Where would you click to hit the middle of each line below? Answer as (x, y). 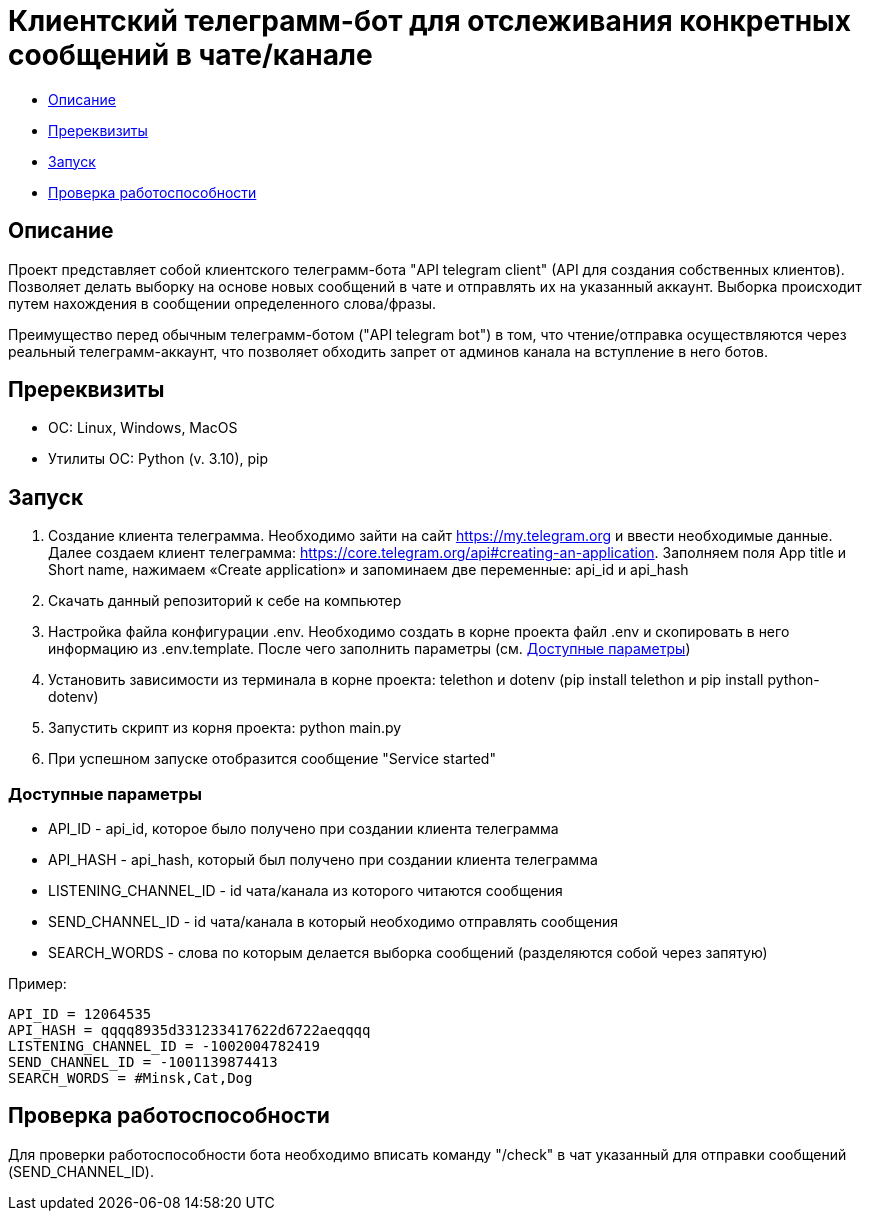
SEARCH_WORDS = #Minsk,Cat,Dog (130, 1078)
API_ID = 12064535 (80, 1014)
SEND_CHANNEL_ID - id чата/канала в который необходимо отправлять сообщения (333, 922)
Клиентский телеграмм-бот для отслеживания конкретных (429, 21)
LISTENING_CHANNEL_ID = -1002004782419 (164, 1046)
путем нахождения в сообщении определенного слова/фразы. (222, 303)
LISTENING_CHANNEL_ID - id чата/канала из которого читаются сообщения (305, 891)
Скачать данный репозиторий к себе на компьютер (225, 601)
